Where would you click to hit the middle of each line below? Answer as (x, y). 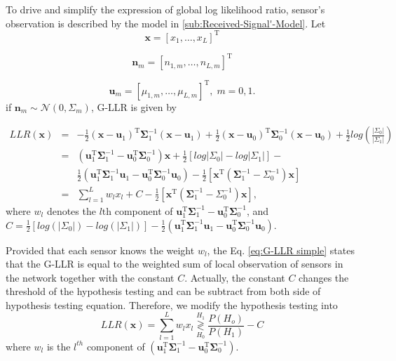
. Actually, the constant (235, 277)
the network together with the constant (90, 277)
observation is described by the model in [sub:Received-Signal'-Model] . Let (166, 23)
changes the (324, 277)
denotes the (71, 210)
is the (59, 346)
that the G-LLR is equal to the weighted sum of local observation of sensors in (175, 264)
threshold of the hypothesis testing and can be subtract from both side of (163, 291)
